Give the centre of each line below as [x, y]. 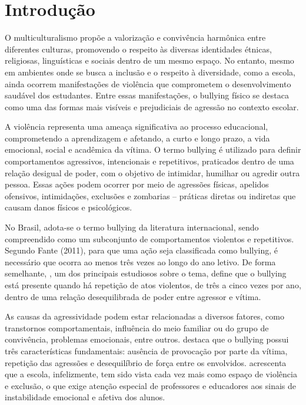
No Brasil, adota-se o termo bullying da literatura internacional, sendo [132, 227]
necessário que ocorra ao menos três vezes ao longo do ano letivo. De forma [140, 261]
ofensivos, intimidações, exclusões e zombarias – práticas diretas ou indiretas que [150, 195]
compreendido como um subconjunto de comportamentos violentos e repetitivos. [149, 238]
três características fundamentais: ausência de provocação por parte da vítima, [146, 350]
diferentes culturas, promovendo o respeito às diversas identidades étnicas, [138, 49]
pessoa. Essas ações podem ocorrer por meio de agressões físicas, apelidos [137, 184]
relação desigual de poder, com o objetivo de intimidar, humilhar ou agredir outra [152, 172]
